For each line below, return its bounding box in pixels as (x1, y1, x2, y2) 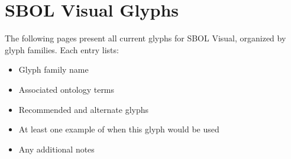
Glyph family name (18, 63, 89, 76)
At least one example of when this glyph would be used (18, 123, 219, 135)
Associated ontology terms (18, 83, 115, 95)
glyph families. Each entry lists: (5, 43, 119, 56)
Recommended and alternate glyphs (18, 103, 149, 115)
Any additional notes (18, 142, 95, 155)
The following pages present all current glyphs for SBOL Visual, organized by (5, 32, 286, 44)
